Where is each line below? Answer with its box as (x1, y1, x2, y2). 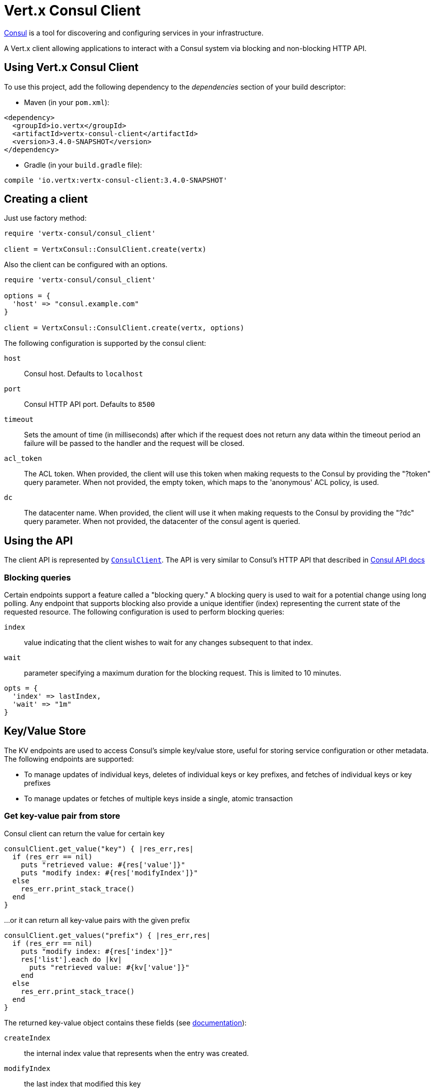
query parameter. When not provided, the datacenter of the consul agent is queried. (24, 517, 300, 526)
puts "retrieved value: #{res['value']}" (20, 860, 185, 869)
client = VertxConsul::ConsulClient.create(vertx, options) (4, 324, 244, 332)
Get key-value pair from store (4, 811, 120, 821)
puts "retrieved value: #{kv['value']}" (29, 963, 189, 971)
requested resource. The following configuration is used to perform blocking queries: (4, 608, 284, 617)
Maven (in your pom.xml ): (24, 98, 109, 107)
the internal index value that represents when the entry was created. (24, 1048, 249, 1057)
